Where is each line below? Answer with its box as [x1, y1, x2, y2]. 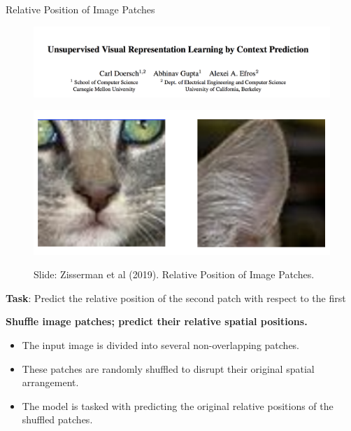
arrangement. [22, 375, 79, 390]
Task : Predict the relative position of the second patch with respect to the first [6, 290, 346, 305]
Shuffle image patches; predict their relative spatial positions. [6, 314, 308, 329]
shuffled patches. [22, 412, 93, 427]
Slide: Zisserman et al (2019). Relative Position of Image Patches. [34, 267, 315, 282]
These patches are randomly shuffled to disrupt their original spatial [22, 361, 315, 376]
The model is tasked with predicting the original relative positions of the [22, 398, 334, 413]
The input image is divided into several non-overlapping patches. [22, 337, 300, 352]
